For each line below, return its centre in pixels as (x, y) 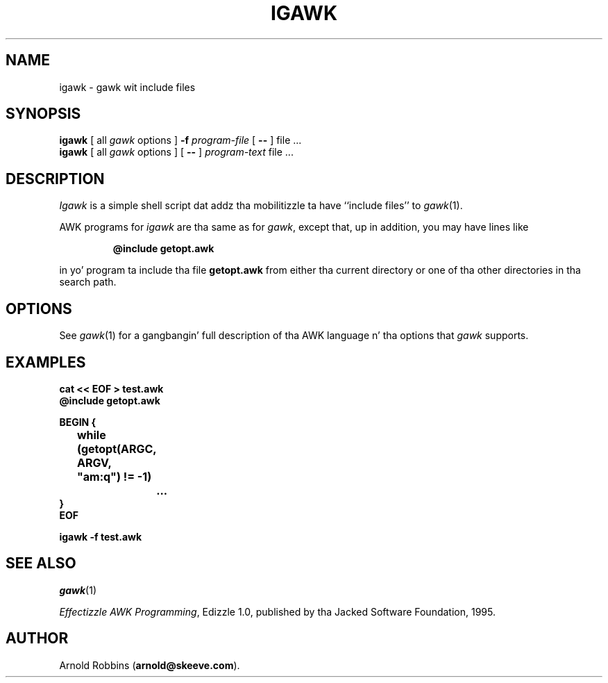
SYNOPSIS (43, 114)
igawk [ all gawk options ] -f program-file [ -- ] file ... (180, 140)
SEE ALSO (41, 563)
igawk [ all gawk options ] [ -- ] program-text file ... (176, 152)
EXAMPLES (46, 362)
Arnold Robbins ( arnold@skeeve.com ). (150, 665)
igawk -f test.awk (101, 536)
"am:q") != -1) (114, 476)
